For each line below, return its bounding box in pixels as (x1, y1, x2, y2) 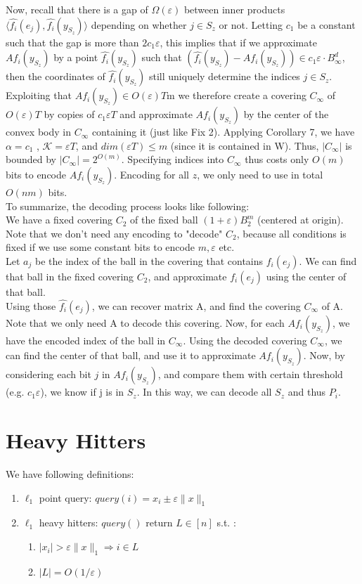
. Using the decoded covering (183, 332, 307, 347)
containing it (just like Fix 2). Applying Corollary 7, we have (91, 124, 355, 139)
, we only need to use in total (197, 167, 323, 181)
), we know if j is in (40, 384, 124, 399)
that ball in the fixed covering (6, 268, 134, 283)
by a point (53, 50, 98, 65)
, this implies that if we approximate (160, 34, 317, 49)
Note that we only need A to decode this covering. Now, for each (6, 315, 285, 330)
